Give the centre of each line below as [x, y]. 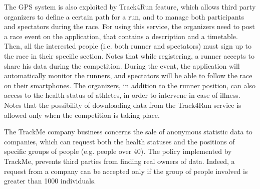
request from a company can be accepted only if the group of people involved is [126, 171]
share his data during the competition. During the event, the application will [122, 65]
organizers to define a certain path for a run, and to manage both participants [124, 16]
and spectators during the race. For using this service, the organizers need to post [129, 26]
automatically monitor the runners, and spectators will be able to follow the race [128, 75]
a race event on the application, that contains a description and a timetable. [121, 36]
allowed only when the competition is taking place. [82, 115]
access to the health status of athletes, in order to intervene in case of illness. [122, 95]
